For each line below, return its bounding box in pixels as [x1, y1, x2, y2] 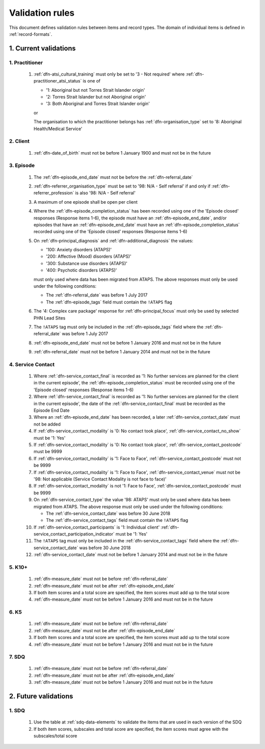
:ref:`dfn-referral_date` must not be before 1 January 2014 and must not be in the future [33, 349, 211, 355]
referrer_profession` [33, 190, 75, 196]
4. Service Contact [9, 361, 55, 368]
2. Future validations [9, 692, 74, 700]
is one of [82, 78, 101, 84]
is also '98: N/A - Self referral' [75, 190, 136, 196]
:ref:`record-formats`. [9, 31, 53, 37]
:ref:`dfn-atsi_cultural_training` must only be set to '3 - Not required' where [33, 71, 185, 77]
